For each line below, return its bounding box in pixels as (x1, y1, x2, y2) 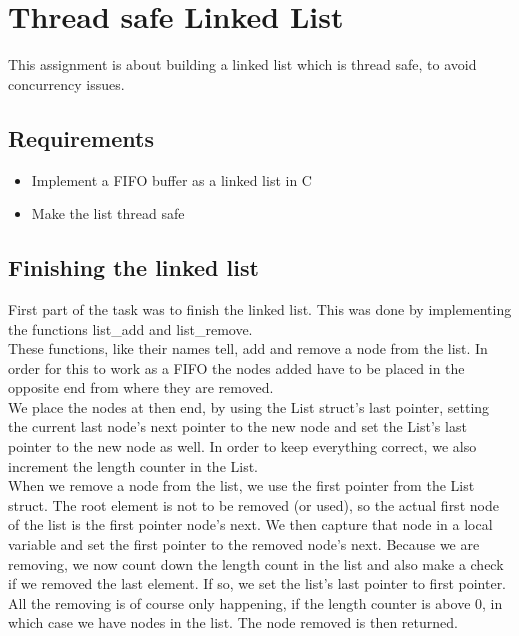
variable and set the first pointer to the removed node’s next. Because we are (8, 534, 480, 555)
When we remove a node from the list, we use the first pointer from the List (8, 475, 475, 496)
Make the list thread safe (31, 203, 185, 224)
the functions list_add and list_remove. (8, 318, 253, 339)
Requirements (8, 122, 154, 153)
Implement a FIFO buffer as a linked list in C (31, 169, 312, 190)
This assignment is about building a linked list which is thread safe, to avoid (8, 54, 477, 75)
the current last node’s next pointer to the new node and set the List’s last (8, 416, 467, 437)
